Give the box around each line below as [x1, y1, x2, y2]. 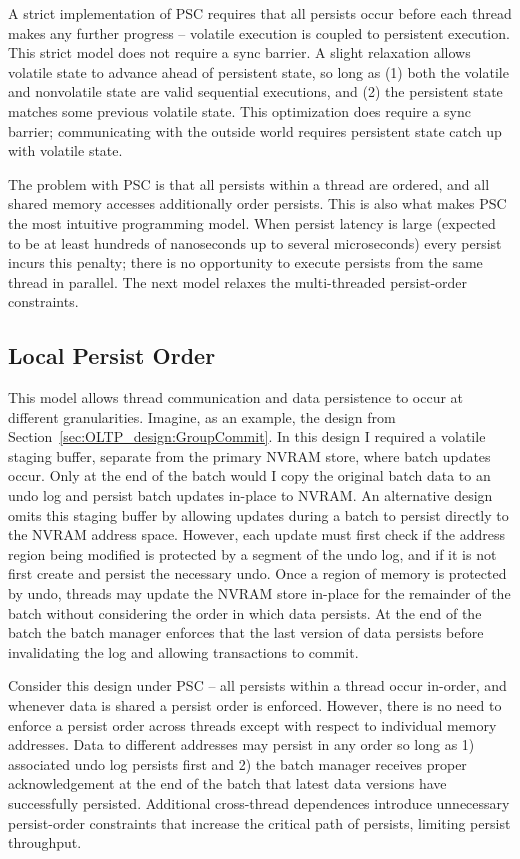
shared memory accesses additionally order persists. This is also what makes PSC [8, 193, 507, 214]
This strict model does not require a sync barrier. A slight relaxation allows [8, 42, 471, 63]
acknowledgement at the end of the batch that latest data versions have [8, 773, 447, 794]
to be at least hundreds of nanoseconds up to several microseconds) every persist [8, 232, 502, 253]
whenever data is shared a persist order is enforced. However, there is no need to [8, 695, 502, 716]
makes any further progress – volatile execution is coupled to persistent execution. [8, 22, 510, 43]
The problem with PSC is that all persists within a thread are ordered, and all [8, 173, 490, 194]
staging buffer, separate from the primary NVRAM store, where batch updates [8, 445, 491, 466]
